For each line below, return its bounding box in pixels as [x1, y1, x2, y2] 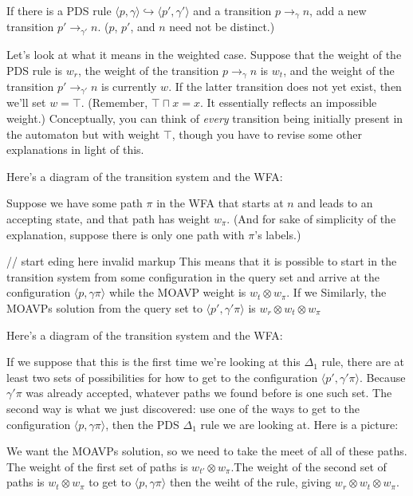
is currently [101, 77, 157, 94]
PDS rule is [6, 61, 63, 78]
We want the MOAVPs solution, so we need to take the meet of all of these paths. [6, 443, 407, 459]
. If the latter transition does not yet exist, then [168, 77, 402, 94]
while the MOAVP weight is [108, 284, 246, 301]
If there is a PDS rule [6, 2, 112, 18]
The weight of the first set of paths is [6, 458, 188, 474]
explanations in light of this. [6, 141, 144, 158]
